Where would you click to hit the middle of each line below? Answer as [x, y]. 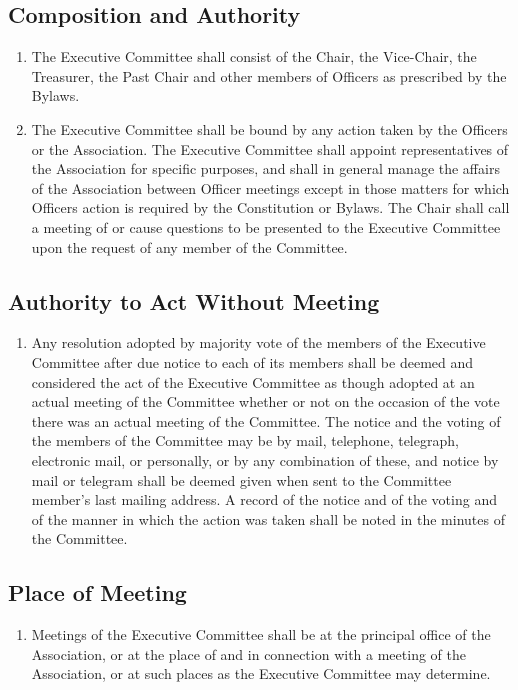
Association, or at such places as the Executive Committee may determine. [261, 673]
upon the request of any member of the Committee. [189, 246]
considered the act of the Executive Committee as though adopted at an [253, 381]
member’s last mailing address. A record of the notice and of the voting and [264, 499]
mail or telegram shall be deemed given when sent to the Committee [241, 479]
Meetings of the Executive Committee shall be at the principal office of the [261, 634]
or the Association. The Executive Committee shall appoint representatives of [270, 148]
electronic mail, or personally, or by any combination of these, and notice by [265, 459]
